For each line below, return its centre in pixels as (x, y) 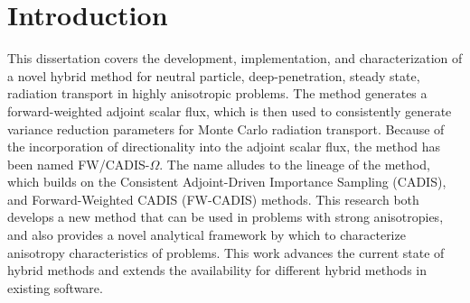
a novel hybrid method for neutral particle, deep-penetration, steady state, (214, 75)
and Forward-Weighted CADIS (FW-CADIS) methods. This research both (213, 199)
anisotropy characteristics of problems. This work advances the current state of (226, 252)
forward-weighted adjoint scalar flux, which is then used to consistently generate (230, 110)
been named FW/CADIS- (79, 164)
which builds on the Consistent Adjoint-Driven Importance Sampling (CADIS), (227, 182)
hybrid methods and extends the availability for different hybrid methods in (217, 270)
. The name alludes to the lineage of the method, (295, 164)
